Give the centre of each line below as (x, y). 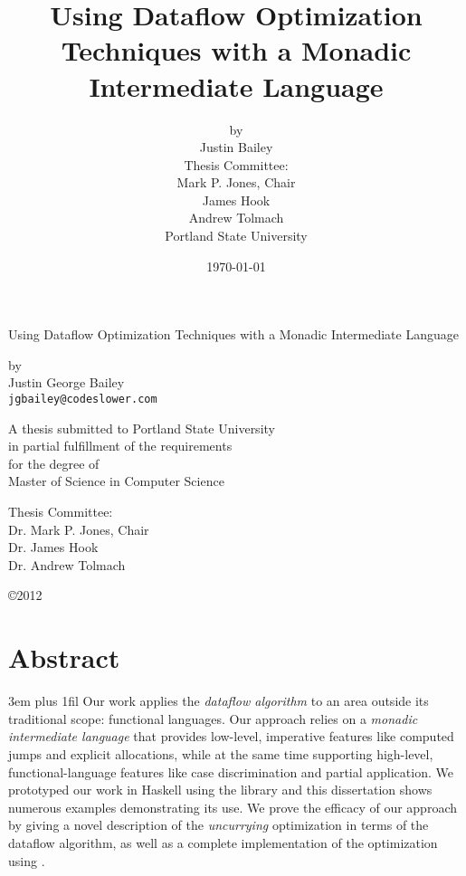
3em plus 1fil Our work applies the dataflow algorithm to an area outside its (219, 701)
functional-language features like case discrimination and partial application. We (231, 771)
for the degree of (54, 463)
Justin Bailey (236, 147)
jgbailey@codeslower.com (83, 400)
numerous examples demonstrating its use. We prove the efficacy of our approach (233, 807)
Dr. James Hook (53, 547)
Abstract (64, 657)
